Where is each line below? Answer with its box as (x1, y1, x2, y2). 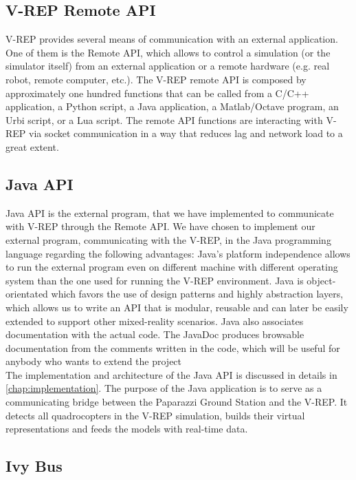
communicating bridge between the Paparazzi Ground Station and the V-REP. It (5, 395, 348, 409)
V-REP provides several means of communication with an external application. (5, 32, 338, 46)
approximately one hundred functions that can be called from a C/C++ (5, 85, 309, 100)
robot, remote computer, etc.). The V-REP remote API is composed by (5, 72, 307, 86)
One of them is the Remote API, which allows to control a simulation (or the (5, 45, 331, 59)
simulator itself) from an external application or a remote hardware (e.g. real (5, 59, 330, 73)
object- (307, 273, 336, 287)
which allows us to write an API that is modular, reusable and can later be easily (5, 300, 348, 314)
